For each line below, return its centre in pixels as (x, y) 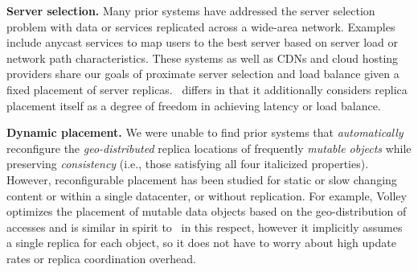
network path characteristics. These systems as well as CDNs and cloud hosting (203, 58)
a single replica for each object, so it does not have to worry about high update (201, 243)
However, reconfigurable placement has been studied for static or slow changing (202, 179)
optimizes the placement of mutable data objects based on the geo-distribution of (207, 211)
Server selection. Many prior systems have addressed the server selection (191, 10)
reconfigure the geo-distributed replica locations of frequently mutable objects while (209, 148)
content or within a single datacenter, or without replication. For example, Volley (207, 195)
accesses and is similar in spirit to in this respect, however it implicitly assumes (205, 227)
